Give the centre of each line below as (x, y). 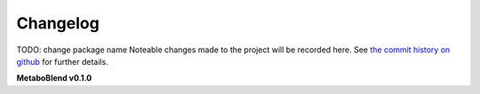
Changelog (58, 23)
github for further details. (62, 61)
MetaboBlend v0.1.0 (54, 78)
